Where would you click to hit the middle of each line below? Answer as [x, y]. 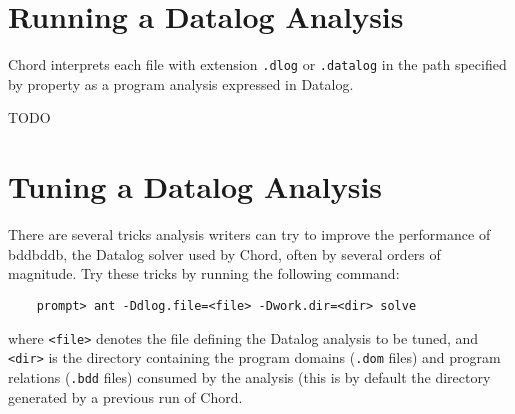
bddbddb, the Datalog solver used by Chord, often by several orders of [224, 253]
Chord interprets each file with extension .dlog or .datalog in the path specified [257, 64]
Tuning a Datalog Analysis [195, 186]
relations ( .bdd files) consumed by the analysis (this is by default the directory [249, 376]
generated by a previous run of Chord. [125, 396]
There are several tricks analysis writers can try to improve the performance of [249, 234]
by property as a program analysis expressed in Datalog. [181, 83]
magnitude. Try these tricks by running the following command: [204, 273]
